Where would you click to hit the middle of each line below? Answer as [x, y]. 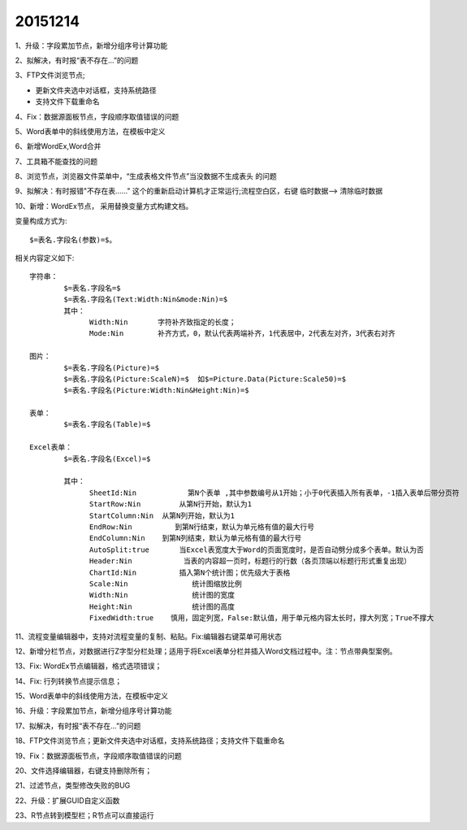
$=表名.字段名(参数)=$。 [73, 239]
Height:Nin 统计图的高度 [162, 606]
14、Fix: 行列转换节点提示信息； [69, 681]
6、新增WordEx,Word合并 [58, 146]
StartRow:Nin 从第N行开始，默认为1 [171, 504]
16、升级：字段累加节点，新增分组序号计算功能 [93, 710]
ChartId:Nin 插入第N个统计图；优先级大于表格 [190, 572]
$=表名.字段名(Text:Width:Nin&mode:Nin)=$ [146, 300]
